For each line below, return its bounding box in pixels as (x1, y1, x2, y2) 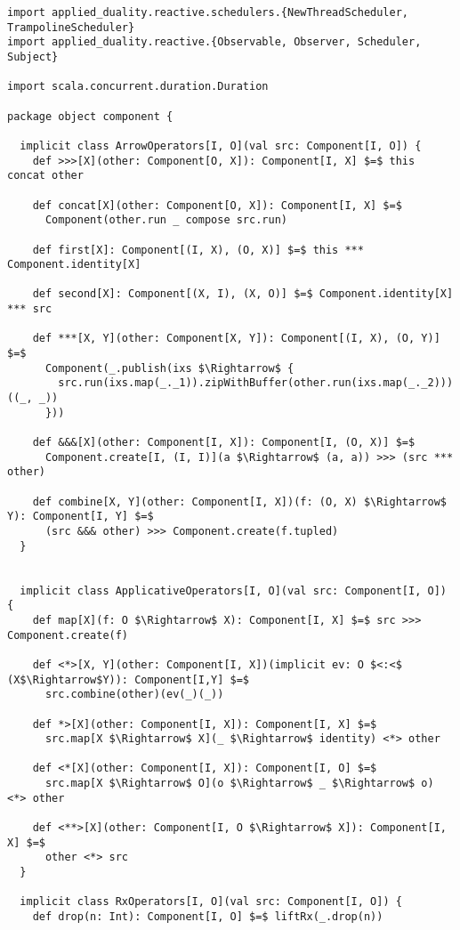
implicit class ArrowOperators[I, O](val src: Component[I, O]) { (20, 139, 422, 152)
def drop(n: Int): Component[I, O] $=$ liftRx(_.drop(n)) (32, 910, 383, 924)
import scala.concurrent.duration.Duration (7, 80, 269, 93)
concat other (7, 169, 84, 182)
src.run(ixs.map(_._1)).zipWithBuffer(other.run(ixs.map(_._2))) (58, 376, 454, 390)
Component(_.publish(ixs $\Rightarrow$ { (44, 361, 295, 375)
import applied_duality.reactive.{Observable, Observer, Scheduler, (7, 36, 422, 49)
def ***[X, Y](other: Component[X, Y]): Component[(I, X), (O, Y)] (32, 332, 440, 345)
